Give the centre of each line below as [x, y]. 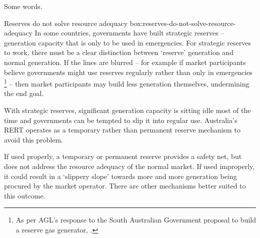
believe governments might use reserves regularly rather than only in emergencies [128, 72]
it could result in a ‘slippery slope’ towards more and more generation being [120, 176]
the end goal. [24, 93]
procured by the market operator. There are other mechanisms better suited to [125, 186]
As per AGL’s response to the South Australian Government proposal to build [136, 220]
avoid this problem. [33, 139]
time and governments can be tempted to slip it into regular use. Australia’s [121, 120]
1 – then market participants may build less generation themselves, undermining [127, 83]
